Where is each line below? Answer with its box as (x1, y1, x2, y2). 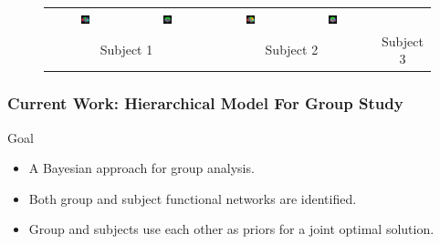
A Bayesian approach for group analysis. (28, 158, 255, 178)
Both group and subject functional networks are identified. (28, 188, 357, 208)
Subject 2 (265, 40, 319, 59)
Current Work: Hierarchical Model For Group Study (7, 92, 403, 115)
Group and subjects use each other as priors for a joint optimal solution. (28, 219, 435, 239)
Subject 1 (100, 40, 153, 59)
